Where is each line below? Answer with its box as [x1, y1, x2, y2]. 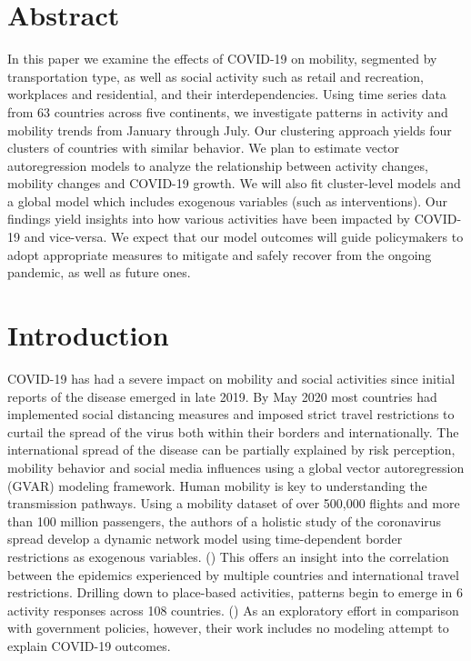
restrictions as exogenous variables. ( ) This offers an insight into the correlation [7, 546, 449, 566]
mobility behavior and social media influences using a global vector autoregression [7, 457, 465, 476]
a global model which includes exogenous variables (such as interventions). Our [7, 191, 447, 210]
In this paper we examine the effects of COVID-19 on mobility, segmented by [7, 49, 437, 68]
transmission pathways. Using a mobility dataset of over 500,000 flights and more [7, 494, 460, 513]
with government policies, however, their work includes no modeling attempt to [7, 618, 449, 637]
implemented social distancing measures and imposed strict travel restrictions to [7, 405, 455, 424]
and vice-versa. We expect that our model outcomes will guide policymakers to [24, 227, 464, 246]
